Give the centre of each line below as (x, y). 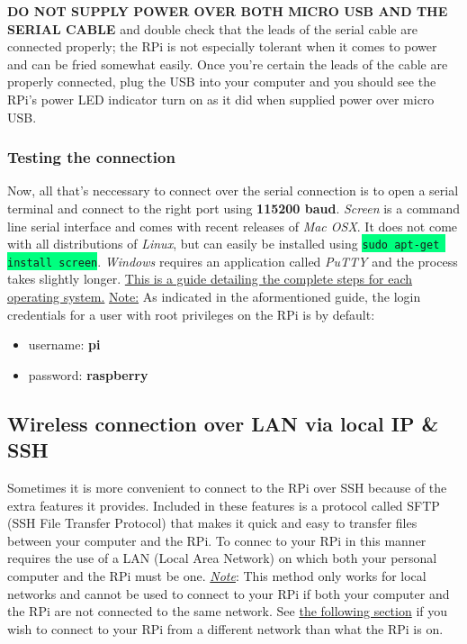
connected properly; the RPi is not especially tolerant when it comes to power (222, 46)
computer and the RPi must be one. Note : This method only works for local (217, 576)
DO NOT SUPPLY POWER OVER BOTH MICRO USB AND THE (228, 11)
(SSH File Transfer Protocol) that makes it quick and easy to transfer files (212, 523)
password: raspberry (88, 374)
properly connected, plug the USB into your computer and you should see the (222, 82)
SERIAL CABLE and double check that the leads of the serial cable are (212, 28)
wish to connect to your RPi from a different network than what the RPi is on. (225, 628)
